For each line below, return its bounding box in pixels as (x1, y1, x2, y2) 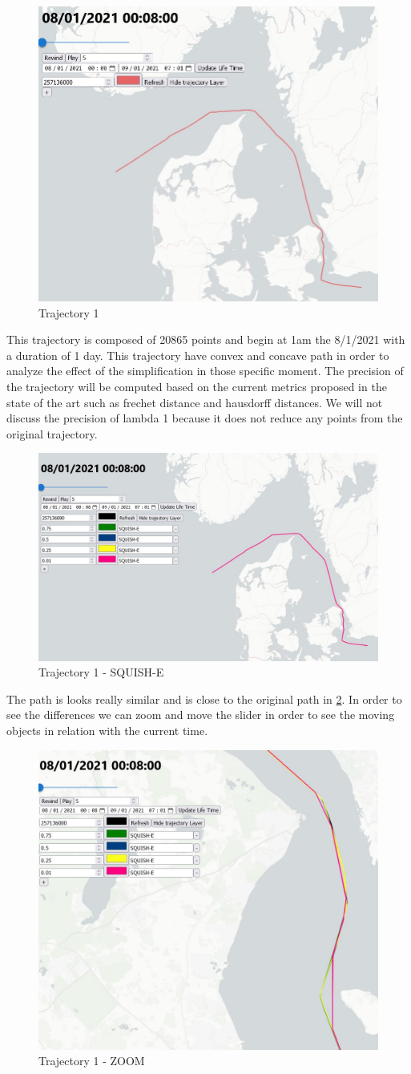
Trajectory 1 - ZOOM (38, 1052, 145, 1069)
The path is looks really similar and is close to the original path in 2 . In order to (6, 690, 402, 707)
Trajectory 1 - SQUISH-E (38, 664, 164, 680)
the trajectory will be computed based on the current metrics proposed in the (6, 378, 387, 395)
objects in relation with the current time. (6, 721, 208, 738)
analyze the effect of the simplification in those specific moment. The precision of (6, 362, 404, 379)
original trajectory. (6, 425, 98, 442)
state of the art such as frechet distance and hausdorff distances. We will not (6, 394, 383, 410)
